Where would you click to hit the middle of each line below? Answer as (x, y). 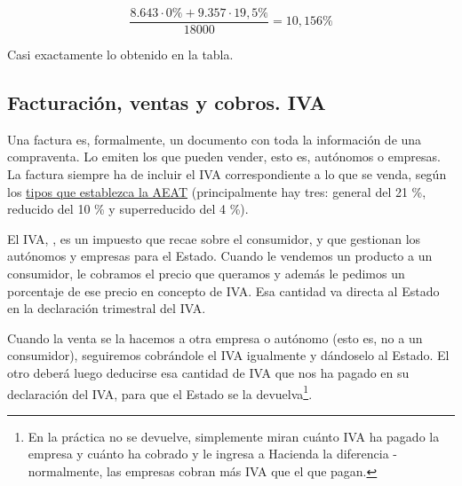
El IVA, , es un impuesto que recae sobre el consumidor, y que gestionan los (214, 238)
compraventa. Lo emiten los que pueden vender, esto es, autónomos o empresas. (224, 157)
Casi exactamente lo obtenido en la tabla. (120, 55)
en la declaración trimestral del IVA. (107, 308)
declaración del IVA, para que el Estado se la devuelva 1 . (160, 392)
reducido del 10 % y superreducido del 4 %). (128, 209)
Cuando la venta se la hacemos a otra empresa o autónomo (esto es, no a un (215, 337)
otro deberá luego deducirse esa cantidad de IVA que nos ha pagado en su (208, 372)
